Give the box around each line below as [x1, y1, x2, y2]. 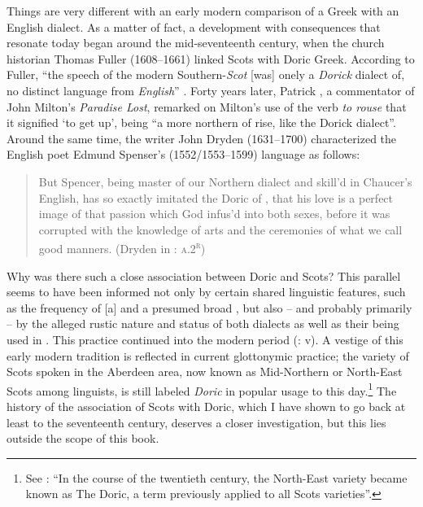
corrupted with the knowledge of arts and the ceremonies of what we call [38, 221, 403, 238]
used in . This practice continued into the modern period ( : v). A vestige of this [7, 330, 403, 347]
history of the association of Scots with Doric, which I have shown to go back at [7, 397, 406, 414]
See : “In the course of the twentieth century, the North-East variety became [25, 469, 408, 486]
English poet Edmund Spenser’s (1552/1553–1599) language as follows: [7, 146, 360, 163]
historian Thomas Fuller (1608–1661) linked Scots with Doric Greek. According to [7, 50, 415, 67]
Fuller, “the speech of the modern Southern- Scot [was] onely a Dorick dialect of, [7, 66, 405, 83]
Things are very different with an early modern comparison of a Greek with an [7, 2, 399, 19]
